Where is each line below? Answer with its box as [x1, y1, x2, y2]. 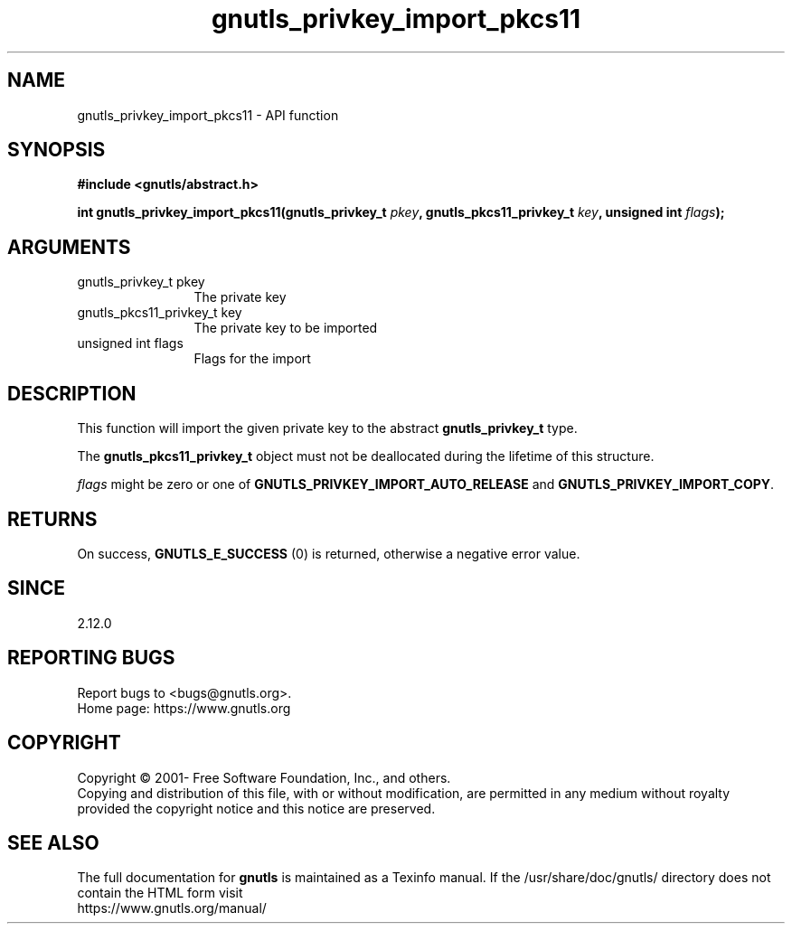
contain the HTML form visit [77, 885, 243, 901]
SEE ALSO [7, 831, 99, 854]
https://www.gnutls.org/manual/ [77, 900, 267, 917]
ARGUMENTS [7, 235, 131, 259]
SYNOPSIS [7, 138, 106, 162]
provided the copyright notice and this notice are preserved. [77, 800, 436, 816]
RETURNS [7, 507, 98, 531]
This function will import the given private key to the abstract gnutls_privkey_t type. [77, 420, 578, 437]
